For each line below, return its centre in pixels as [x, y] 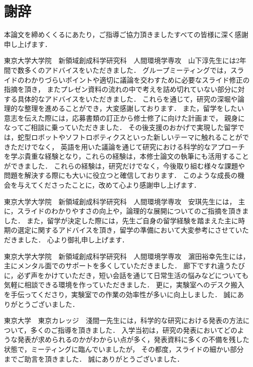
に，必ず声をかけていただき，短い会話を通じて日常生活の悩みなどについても [126, 275]
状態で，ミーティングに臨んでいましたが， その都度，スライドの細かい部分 [124, 349]
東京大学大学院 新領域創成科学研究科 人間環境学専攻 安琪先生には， [120, 201]
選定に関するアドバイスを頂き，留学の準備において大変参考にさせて [126, 230]
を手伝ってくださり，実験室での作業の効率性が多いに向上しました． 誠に [121, 294]
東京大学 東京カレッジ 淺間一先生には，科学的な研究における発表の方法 [123, 320]
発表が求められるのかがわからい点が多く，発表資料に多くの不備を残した [133, 339]
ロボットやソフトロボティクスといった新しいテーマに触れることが [136, 137]
